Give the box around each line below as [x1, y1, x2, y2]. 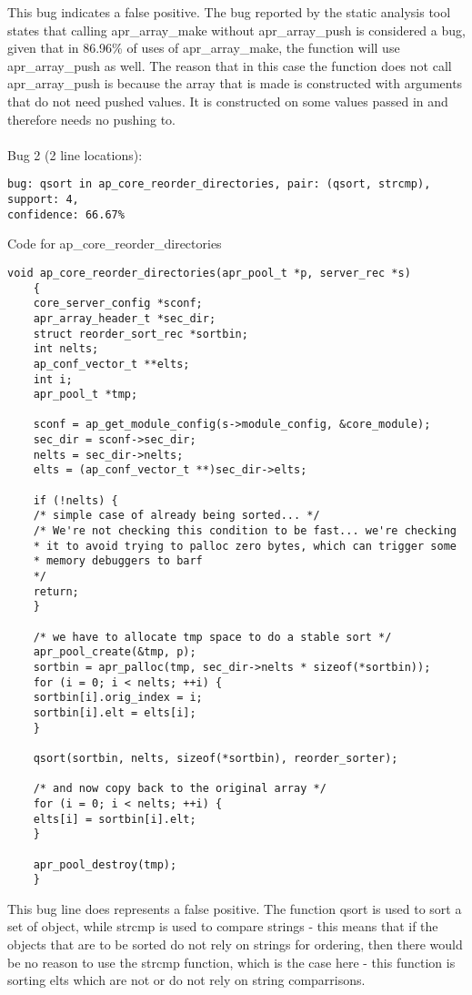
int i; [33, 372, 73, 386]
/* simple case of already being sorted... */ [33, 509, 320, 523]
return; [33, 584, 79, 598]
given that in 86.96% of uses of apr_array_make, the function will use [7, 38, 400, 57]
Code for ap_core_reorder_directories [7, 234, 222, 253]
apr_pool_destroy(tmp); [33, 858, 177, 871]
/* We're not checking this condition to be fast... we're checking [33, 524, 457, 538]
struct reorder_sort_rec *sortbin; [33, 327, 248, 340]
